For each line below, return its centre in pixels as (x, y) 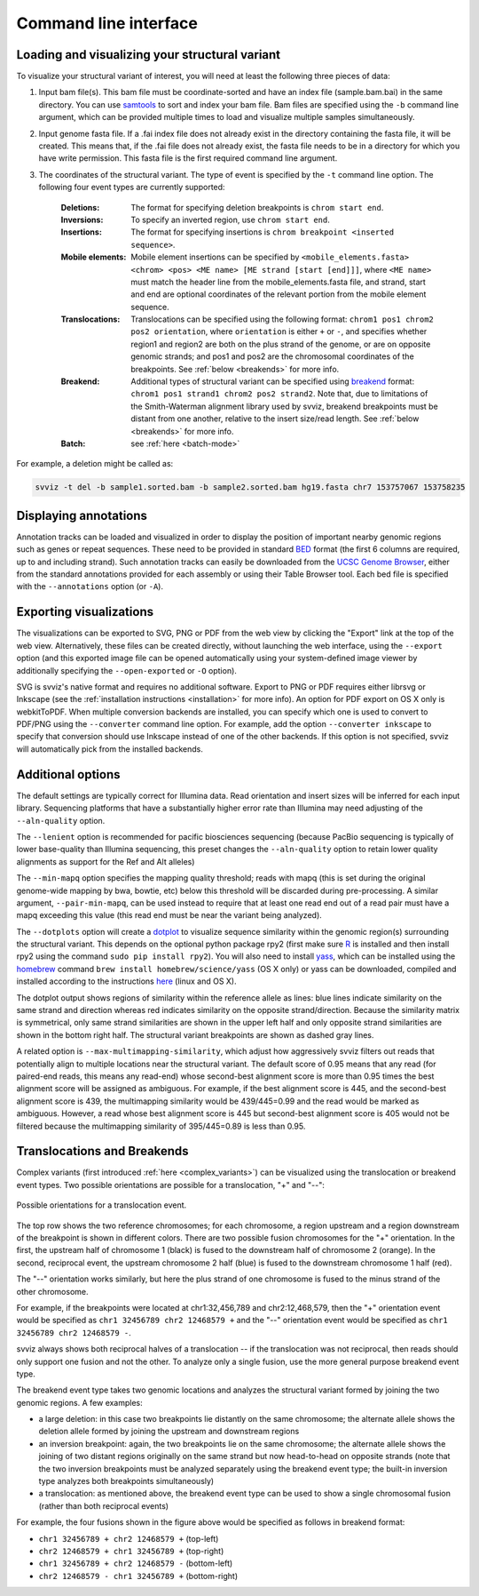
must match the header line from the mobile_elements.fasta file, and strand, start (278, 282)
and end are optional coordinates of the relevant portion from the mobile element (279, 294)
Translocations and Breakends (103, 1151)
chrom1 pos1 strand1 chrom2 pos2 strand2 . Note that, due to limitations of (279, 394)
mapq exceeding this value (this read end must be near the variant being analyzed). (169, 915)
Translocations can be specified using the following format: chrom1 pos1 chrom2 (283, 319)
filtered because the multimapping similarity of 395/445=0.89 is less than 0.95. (161, 1126)
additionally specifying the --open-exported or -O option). (126, 670)
